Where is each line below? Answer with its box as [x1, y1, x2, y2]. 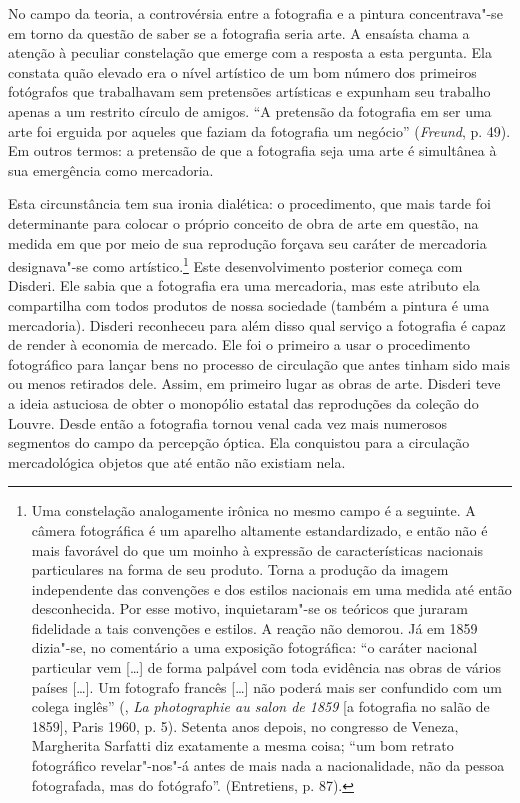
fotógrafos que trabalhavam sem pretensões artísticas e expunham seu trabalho [8, 81, 491, 102]
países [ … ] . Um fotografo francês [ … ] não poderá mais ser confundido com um [31, 676, 502, 697]
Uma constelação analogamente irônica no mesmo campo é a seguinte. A [31, 500, 476, 521]
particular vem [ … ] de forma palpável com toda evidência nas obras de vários [31, 657, 501, 678]
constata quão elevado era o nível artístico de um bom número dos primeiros [8, 61, 477, 82]
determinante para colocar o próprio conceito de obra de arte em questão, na [8, 212, 479, 233]
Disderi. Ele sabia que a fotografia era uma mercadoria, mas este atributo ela [8, 275, 480, 296]
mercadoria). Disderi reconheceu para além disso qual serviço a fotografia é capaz [8, 314, 506, 335]
